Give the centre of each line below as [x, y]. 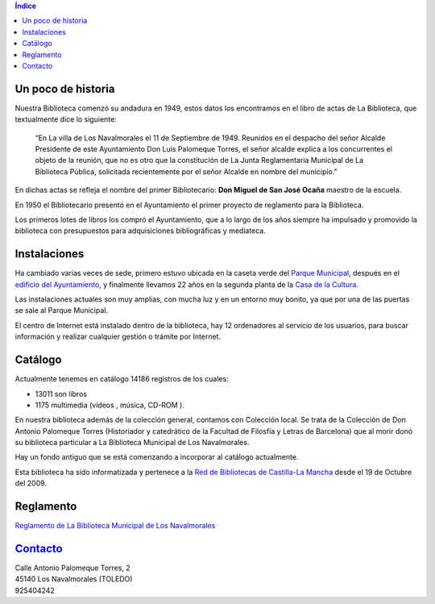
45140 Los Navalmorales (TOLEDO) [74, 579]
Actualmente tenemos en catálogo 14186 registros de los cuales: [122, 379]
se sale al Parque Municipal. [62, 310]
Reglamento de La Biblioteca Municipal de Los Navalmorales [115, 526]
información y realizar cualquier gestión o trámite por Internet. [118, 337]
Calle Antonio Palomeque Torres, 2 [72, 568]
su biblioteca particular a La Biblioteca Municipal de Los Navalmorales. [132, 443]
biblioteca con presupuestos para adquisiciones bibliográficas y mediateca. [140, 231]
